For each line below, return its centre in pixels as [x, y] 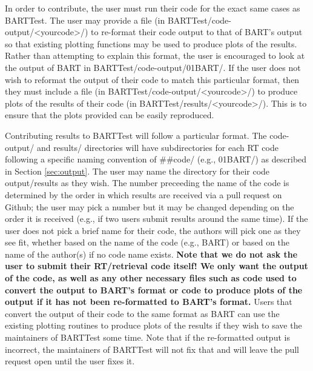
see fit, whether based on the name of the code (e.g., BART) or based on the [147, 242]
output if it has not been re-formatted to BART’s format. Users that [149, 302]
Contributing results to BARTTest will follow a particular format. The [136, 135]
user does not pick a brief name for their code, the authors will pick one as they [153, 230]
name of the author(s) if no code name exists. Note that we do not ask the [151, 254]
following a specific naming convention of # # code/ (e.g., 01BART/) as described [156, 159]
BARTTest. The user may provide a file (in [85, 20]
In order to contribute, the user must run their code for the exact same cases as [153, 8]
